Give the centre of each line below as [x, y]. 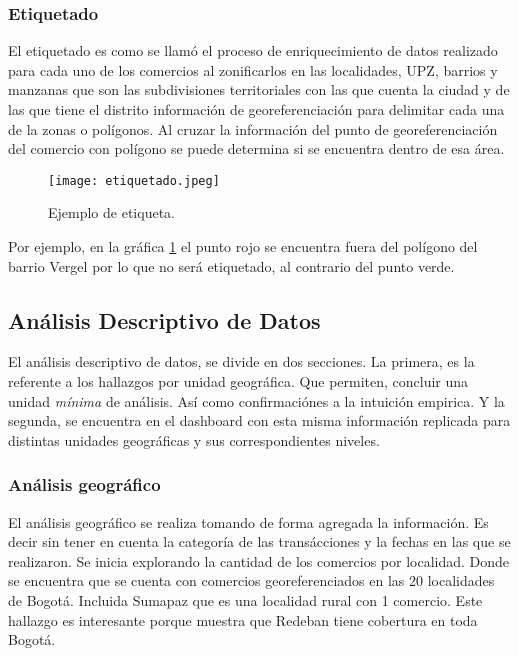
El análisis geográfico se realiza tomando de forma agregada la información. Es [248, 521]
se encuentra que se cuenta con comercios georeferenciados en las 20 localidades [251, 580]
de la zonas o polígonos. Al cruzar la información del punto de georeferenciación [253, 128]
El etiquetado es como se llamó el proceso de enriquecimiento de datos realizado [253, 50]
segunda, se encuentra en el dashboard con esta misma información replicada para [259, 420]
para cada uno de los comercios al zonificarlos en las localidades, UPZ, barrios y [253, 69]
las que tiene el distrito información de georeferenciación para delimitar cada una [256, 109]
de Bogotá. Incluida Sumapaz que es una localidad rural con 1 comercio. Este [245, 599]
